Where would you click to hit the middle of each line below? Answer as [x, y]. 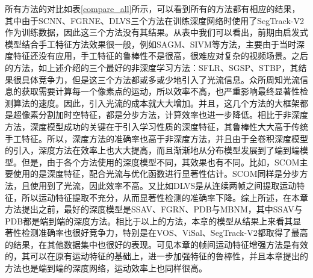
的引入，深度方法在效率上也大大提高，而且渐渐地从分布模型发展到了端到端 [152, 150]
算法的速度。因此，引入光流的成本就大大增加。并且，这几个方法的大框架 [156, 103]
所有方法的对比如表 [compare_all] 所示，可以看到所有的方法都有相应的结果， [153, 8]
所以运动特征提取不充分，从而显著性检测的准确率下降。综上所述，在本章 [165, 197]
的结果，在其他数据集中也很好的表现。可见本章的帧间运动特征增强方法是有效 [156, 244]
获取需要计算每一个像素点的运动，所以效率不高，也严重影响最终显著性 [160, 91]
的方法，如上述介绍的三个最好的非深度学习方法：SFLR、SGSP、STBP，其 [152, 67]
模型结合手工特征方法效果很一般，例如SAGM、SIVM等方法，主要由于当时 [150, 44]
